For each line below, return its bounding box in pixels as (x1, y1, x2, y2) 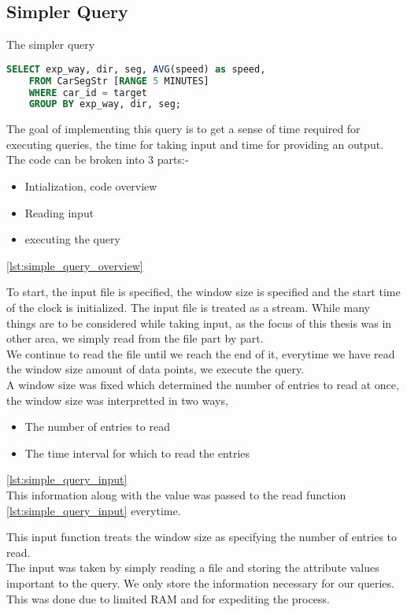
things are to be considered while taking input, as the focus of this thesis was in (6, 314, 392, 331)
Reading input (24, 204, 94, 221)
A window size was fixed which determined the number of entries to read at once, (6, 376, 399, 393)
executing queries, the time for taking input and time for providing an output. (6, 135, 384, 152)
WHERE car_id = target (28, 87, 148, 98)
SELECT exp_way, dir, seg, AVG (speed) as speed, (6, 63, 266, 75)
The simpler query (6, 36, 95, 53)
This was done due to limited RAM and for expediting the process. (6, 590, 330, 606)
